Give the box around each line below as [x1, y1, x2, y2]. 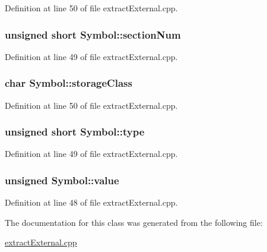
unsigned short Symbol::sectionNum [5, 27, 181, 42]
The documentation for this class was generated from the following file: [5, 216, 263, 228]
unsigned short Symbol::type [5, 124, 145, 139]
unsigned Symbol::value [5, 172, 119, 187]
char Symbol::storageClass [5, 75, 132, 90]
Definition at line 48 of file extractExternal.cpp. [5, 196, 178, 209]
